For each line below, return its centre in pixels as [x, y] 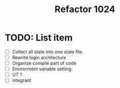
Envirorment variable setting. [42, 69]
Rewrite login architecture [39, 57]
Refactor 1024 [85, 9]
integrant [22, 80]
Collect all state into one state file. [48, 52]
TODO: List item [39, 38]
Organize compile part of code [44, 63]
